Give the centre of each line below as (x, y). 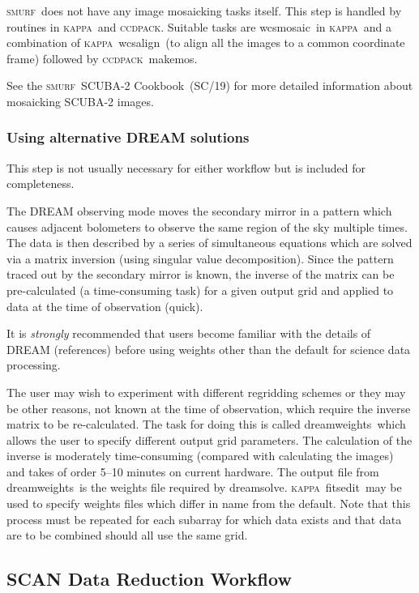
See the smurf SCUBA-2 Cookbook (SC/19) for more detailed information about (210, 85)
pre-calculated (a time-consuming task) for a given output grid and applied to (200, 290)
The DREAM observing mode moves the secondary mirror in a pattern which (199, 210)
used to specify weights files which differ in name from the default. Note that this (209, 503)
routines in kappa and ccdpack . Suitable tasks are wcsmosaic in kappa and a (199, 26)
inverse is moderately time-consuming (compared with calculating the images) (200, 456)
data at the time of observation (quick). (105, 306)
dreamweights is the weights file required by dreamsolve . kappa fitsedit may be (204, 487)
